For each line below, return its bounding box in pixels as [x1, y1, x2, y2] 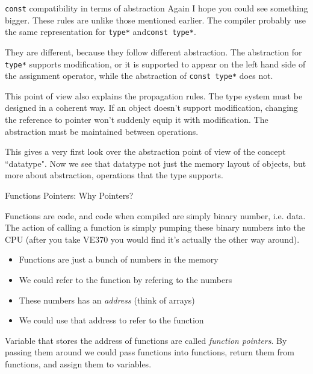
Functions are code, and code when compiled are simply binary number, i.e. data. [5, 209, 306, 222]
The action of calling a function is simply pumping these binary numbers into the [5, 221, 305, 234]
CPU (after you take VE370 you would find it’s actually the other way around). [5, 232, 300, 245]
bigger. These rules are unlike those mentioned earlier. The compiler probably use [5, 13, 306, 26]
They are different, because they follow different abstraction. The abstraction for [5, 45, 302, 58]
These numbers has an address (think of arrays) [19, 293, 195, 306]
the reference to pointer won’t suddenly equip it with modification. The [5, 113, 268, 125]
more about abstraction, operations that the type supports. [5, 169, 223, 181]
